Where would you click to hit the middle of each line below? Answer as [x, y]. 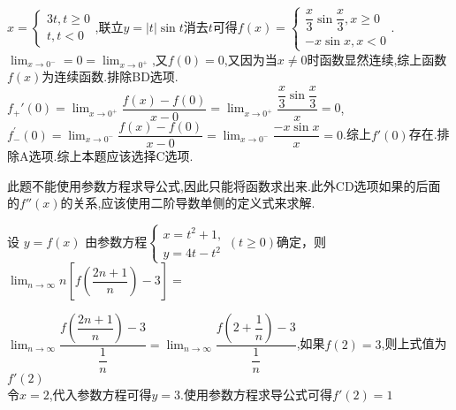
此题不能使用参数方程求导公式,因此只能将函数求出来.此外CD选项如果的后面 [224, 185]
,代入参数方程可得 [100, 395]
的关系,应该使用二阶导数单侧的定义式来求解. [188, 203]
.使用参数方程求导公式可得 [257, 395]
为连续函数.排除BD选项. [110, 76]
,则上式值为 [414, 343]
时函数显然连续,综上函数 [377, 59]
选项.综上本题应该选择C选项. [111, 156]
